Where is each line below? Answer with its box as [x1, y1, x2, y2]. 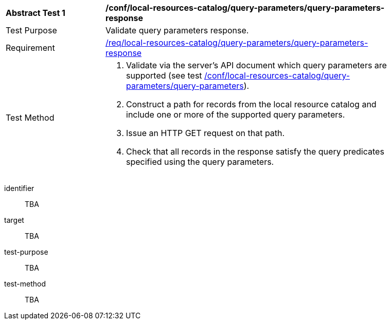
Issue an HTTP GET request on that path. [126, 128, 285, 138]
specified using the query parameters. [126, 157, 274, 167]
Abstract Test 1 [6, 8, 65, 18]
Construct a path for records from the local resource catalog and [126, 99, 377, 109]
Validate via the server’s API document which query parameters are [126, 60, 387, 70]
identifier [4, 184, 34, 193]
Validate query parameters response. [105, 25, 249, 35]
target [4, 216, 24, 224]
